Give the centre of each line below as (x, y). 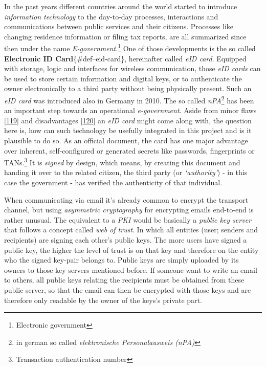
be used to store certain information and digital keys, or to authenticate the (123, 78)
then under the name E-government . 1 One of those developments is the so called (130, 48)
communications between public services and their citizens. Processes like (119, 26)
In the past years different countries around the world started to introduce (121, 6)
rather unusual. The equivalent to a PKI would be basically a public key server (128, 219)
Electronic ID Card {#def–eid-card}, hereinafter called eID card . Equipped (125, 58)
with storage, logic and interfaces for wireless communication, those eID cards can (132, 68)
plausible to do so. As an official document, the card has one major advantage (126, 141)
